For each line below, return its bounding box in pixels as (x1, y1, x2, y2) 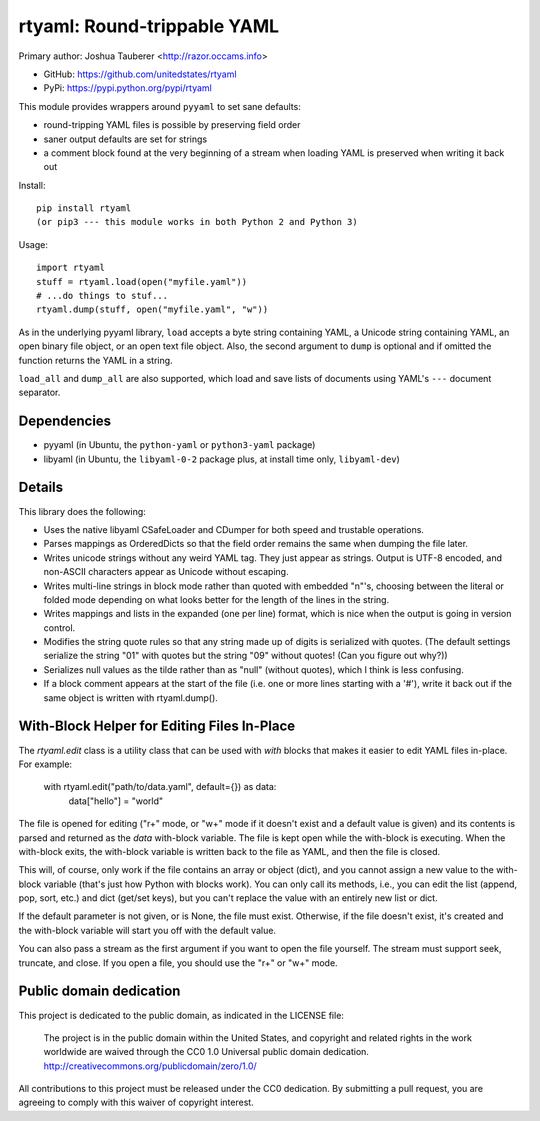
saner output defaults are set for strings (43, 133, 208, 145)
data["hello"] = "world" (68, 795, 164, 807)
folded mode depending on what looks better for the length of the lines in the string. (43, 593, 390, 605)
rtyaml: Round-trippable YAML (18, 15, 280, 37)
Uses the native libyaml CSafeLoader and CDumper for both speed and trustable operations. (43, 523, 425, 535)
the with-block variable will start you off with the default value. (18, 924, 277, 936)
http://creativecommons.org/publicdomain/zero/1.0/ (43, 1060, 257, 1072)
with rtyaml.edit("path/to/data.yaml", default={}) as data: (43, 781, 277, 793)
